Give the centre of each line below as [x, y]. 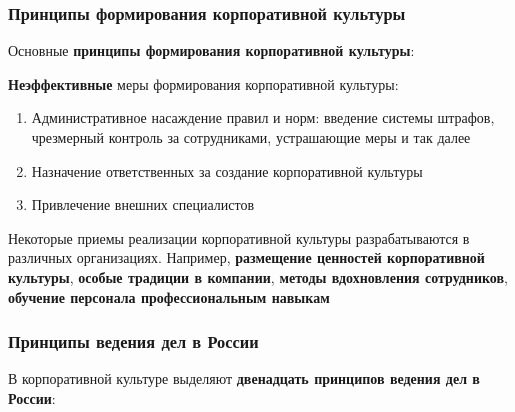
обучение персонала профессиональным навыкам [169, 296]
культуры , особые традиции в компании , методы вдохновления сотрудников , [258, 276]
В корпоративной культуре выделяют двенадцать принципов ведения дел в [244, 378]
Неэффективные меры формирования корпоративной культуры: [203, 83]
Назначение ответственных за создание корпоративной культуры [227, 170]
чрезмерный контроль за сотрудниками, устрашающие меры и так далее [251, 137]
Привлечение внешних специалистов [143, 204]
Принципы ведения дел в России [133, 341]
